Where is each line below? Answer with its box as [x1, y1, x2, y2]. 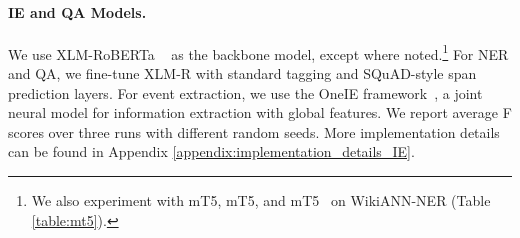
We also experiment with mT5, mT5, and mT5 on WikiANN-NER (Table [31, 190, 491, 211]
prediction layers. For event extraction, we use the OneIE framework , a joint [8, 82, 483, 103]
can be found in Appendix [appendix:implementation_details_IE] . [8, 141, 415, 162]
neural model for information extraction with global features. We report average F [8, 102, 512, 123]
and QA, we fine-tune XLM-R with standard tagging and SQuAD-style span [8, 63, 477, 84]
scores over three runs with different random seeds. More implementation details [8, 121, 500, 142]
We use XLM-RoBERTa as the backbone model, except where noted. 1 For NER [8, 40, 509, 64]
